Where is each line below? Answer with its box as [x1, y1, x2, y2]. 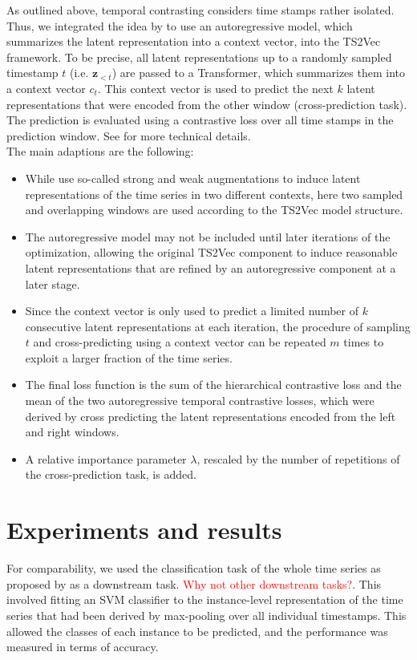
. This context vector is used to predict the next [97, 79, 334, 96]
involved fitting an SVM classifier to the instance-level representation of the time [6, 591, 403, 608]
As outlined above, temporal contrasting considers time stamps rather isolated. [6, 2, 395, 18]
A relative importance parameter [25, 450, 187, 467]
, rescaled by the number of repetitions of [196, 450, 400, 467]
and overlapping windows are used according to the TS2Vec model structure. [25, 201, 403, 218]
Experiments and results [6, 513, 282, 546]
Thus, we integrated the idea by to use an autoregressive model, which [6, 17, 353, 34]
